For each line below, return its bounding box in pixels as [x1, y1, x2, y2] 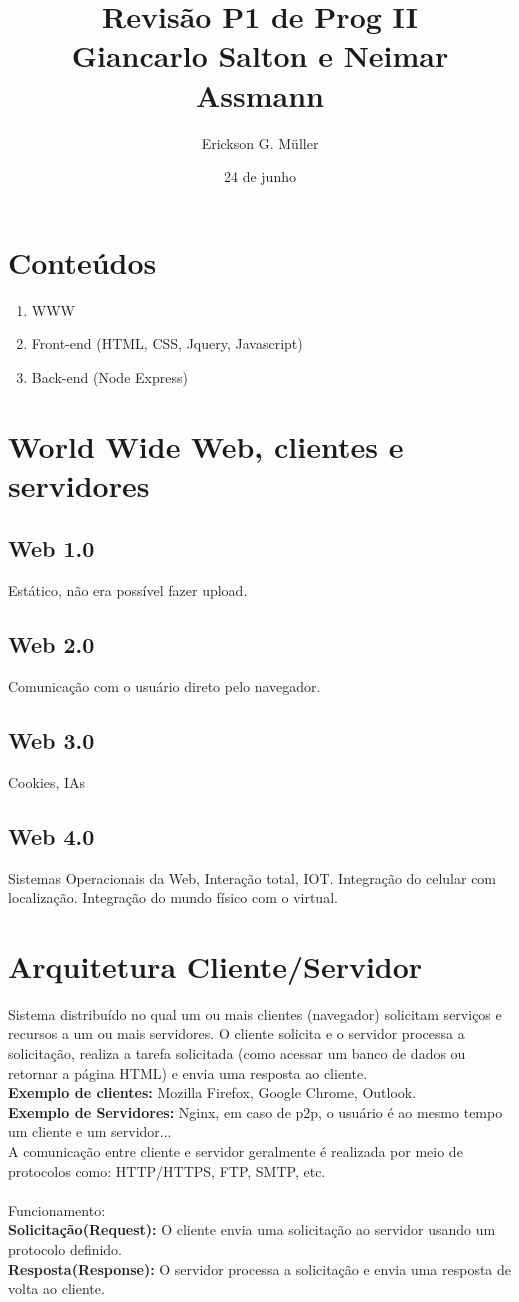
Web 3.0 [8, 724, 95, 755]
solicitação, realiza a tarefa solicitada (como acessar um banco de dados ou [8, 1043, 466, 1064]
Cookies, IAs [8, 771, 86, 792]
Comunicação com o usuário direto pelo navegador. [8, 675, 321, 696]
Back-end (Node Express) [31, 366, 188, 387]
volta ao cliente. [8, 1278, 105, 1299]
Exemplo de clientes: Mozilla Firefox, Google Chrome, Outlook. [8, 1082, 417, 1103]
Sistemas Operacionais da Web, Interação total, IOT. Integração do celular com [8, 867, 497, 888]
